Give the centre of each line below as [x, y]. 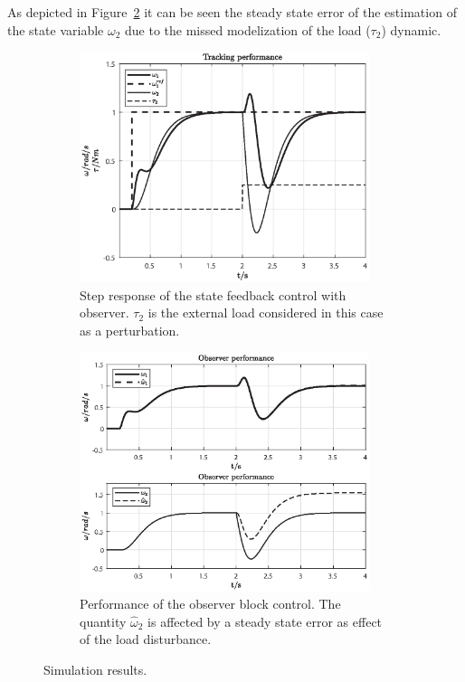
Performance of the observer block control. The [210, 604]
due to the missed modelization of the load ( [248, 29]
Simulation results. [95, 669]
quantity [103, 621]
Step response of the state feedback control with [213, 294]
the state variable [56, 29]
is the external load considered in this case [266, 313]
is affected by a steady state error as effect [265, 621]
